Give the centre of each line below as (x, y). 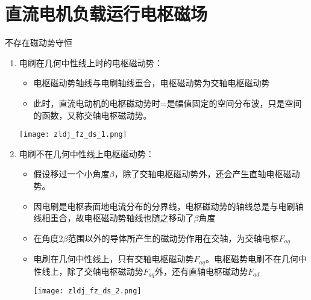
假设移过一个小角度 (71, 174)
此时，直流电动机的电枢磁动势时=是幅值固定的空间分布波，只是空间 (168, 103)
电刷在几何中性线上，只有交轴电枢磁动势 (114, 259)
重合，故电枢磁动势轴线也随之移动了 (122, 218)
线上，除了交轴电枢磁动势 (93, 271)
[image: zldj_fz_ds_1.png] (73, 135)
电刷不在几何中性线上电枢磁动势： (86, 153)
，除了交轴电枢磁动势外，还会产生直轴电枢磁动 (207, 174)
